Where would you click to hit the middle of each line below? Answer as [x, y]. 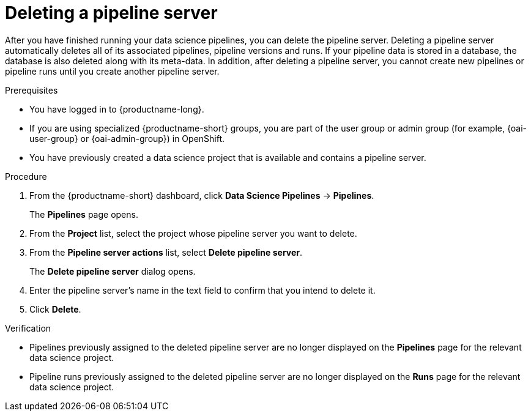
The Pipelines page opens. [84, 214]
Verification [28, 328]
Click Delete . [55, 309]
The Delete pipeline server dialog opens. [113, 271]
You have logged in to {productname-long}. [117, 109]
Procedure [26, 176]
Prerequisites [32, 90]
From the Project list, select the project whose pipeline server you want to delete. [193, 233]
